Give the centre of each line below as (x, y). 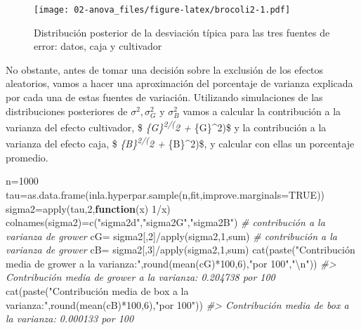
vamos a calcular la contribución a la (262, 111)
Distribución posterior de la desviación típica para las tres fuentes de (182, 32)
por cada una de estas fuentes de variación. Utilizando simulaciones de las (164, 97)
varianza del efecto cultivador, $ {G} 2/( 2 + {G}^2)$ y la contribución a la (166, 126)
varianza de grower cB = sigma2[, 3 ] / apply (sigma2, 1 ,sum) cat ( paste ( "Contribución (180, 250)
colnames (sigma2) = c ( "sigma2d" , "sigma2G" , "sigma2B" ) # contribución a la (165, 222)
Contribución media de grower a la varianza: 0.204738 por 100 (140, 277)
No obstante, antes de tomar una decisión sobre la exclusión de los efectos (165, 69)
